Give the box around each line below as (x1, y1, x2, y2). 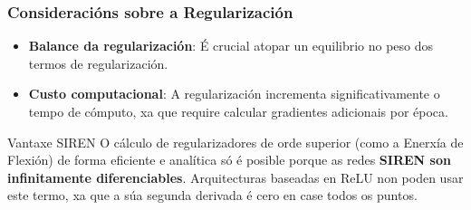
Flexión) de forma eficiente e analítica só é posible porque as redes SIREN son (7, 150, 451, 169)
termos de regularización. (28, 53, 168, 72)
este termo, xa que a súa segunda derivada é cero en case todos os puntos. (7, 186, 418, 205)
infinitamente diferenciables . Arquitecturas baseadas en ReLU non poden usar (7, 167, 464, 186)
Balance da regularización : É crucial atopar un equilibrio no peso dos (28, 36, 434, 55)
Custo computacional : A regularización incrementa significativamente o (28, 84, 440, 103)
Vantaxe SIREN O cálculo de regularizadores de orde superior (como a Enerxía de (7, 132, 464, 151)
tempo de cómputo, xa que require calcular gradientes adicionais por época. (28, 102, 448, 120)
